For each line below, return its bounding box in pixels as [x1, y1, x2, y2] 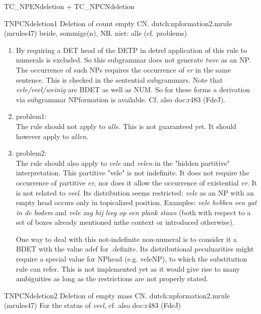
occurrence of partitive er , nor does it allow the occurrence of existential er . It [16, 177, 257, 187]
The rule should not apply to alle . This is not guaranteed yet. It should [16, 120, 236, 131]
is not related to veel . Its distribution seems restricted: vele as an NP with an [16, 187, 254, 198]
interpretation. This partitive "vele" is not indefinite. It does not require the [16, 167, 249, 178]
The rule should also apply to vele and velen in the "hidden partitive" [16, 157, 230, 168]
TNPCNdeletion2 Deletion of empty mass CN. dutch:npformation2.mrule [4, 290, 230, 300]
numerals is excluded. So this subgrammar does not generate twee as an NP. [16, 54, 251, 65]
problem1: [16, 111, 47, 121]
